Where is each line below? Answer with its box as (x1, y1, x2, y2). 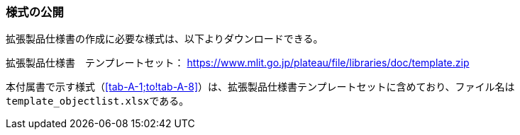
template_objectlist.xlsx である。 (6, 95, 189, 107)
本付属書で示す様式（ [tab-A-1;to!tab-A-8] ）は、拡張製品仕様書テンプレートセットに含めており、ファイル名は (6, 81, 515, 93)
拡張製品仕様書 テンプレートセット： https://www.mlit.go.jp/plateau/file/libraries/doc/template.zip (6, 57, 470, 69)
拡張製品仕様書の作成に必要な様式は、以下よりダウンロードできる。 (6, 33, 323, 45)
